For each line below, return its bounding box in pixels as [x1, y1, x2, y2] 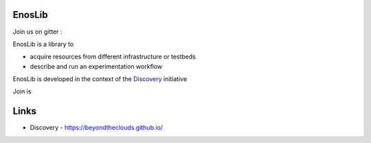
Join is [12, 87, 32, 96]
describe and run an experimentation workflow [30, 62, 163, 70]
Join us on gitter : [12, 27, 63, 36]
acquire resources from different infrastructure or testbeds [30, 52, 196, 61]
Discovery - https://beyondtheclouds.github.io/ [30, 124, 164, 132]
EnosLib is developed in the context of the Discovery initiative [12, 75, 188, 83]
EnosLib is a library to [12, 40, 74, 48]
